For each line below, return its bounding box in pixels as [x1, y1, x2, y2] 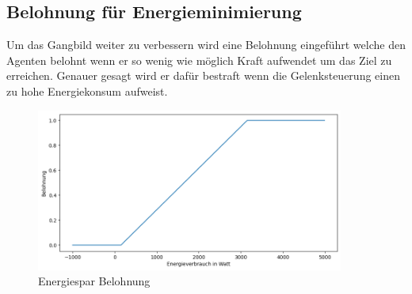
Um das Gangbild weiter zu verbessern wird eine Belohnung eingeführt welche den [6, 36, 406, 53]
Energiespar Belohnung [38, 273, 151, 289]
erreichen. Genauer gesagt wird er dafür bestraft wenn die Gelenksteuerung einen [6, 67, 400, 84]
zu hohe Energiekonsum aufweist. [6, 82, 168, 99]
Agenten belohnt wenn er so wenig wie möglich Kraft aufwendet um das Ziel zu [6, 51, 392, 68]
